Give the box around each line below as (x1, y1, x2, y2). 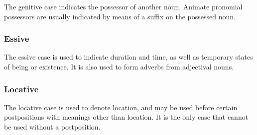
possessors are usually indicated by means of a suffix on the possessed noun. (4, 11, 236, 21)
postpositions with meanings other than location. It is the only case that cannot (4, 112, 249, 122)
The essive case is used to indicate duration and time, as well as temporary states (4, 52, 253, 62)
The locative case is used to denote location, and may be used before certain (4, 102, 238, 112)
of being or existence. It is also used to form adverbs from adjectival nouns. (4, 62, 234, 71)
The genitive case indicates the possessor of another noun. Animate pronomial (4, 1, 243, 11)
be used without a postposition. (4, 122, 101, 132)
